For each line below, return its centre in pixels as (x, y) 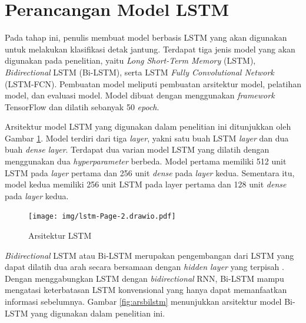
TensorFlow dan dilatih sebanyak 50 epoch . (82, 106)
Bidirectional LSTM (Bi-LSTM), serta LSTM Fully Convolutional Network (139, 72)
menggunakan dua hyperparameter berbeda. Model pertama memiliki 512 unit (146, 161)
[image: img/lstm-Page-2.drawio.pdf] (102, 217)
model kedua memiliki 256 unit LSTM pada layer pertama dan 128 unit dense (146, 184)
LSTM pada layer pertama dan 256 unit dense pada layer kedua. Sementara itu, (150, 172)
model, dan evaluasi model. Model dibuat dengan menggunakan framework (140, 95)
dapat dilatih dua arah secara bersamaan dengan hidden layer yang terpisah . (144, 267)
